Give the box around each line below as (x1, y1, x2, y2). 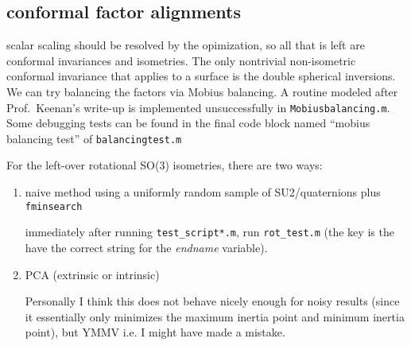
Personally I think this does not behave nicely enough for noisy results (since (25, 293, 400, 309)
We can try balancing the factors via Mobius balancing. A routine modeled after (6, 83, 398, 99)
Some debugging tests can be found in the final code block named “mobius (6, 115, 370, 131)
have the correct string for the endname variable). (25, 239, 268, 255)
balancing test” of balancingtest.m (6, 130, 182, 146)
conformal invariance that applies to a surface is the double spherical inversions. (6, 68, 396, 84)
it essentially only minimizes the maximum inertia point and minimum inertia (25, 308, 405, 325)
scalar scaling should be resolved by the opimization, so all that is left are (6, 37, 365, 53)
